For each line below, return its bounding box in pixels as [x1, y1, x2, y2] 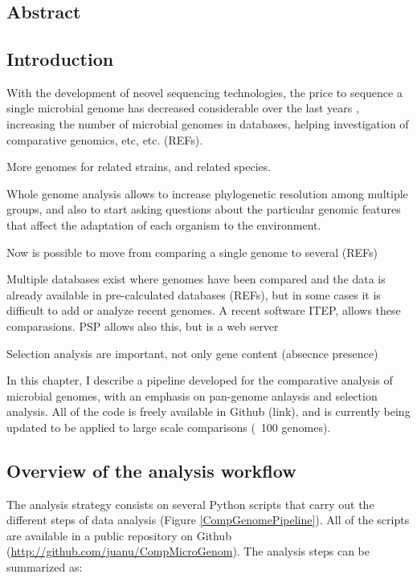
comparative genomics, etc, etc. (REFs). [6, 131, 203, 148]
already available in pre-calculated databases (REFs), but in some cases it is [6, 286, 381, 303]
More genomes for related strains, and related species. [6, 158, 272, 175]
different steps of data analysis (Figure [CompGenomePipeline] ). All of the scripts [6, 511, 410, 528]
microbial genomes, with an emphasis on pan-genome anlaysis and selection [6, 387, 378, 404]
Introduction [6, 46, 114, 71]
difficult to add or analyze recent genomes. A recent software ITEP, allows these [6, 302, 401, 319]
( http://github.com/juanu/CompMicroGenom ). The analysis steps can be [6, 543, 370, 560]
